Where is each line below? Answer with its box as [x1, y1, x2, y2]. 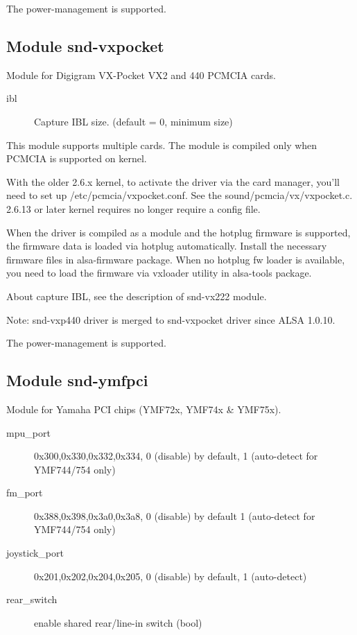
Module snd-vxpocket [6, 35, 164, 56]
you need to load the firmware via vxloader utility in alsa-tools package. [6, 266, 312, 280]
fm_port [6, 485, 43, 500]
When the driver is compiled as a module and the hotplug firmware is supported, [6, 225, 351, 239]
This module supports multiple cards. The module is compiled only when [6, 137, 317, 152]
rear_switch [6, 592, 58, 607]
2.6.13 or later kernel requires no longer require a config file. [6, 201, 261, 216]
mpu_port [6, 425, 51, 440]
